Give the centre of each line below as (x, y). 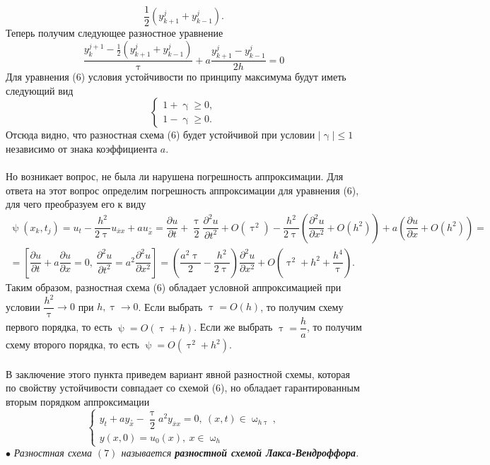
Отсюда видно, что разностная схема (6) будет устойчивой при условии (161, 135)
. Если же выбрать (233, 327)
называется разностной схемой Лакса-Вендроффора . (240, 453)
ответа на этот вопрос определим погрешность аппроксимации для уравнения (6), (182, 190)
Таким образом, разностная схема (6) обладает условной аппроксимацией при (174, 287)
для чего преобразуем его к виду (76, 204)
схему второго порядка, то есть (72, 345)
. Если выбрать (170, 306)
